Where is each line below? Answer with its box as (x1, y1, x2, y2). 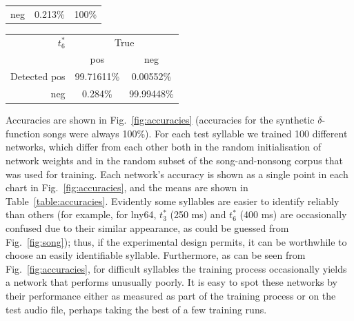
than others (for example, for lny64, (6, 207, 157, 222)
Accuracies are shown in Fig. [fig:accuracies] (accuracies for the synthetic (6, 113, 315, 127)
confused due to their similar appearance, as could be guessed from (6, 220, 289, 235)
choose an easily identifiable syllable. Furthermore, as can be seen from (6, 248, 306, 262)
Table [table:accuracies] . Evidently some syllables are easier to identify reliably (6, 193, 340, 208)
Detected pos (10, 69, 66, 84)
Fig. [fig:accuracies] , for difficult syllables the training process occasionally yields (6, 261, 347, 275)
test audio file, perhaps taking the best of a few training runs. (6, 302, 267, 316)
